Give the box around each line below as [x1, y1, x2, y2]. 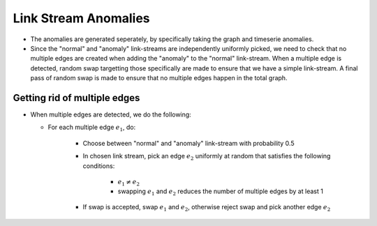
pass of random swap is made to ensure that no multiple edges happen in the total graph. [30, 74, 288, 82]
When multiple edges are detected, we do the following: [30, 110, 191, 119]
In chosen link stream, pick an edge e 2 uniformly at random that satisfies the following [82, 152, 331, 162]
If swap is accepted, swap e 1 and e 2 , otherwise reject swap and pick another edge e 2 [82, 203, 331, 213]
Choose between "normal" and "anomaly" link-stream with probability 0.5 [82, 139, 295, 147]
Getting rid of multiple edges [13, 91, 140, 104]
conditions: [82, 161, 115, 170]
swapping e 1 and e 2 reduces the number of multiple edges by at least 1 [117, 187, 324, 197]
